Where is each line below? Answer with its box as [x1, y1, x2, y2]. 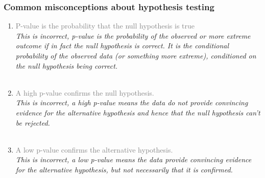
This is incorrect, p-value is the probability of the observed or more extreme [15, 30, 251, 41]
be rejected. [15, 117, 50, 128]
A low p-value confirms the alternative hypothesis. [15, 144, 173, 155]
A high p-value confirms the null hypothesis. [15, 87, 154, 98]
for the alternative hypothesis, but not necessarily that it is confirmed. [15, 164, 233, 174]
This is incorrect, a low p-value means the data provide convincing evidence [15, 154, 252, 165]
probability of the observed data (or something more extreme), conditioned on [15, 50, 256, 61]
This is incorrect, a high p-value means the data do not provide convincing [15, 97, 248, 108]
